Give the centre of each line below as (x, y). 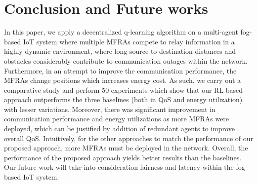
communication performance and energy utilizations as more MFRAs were (117, 119)
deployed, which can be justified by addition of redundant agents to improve (119, 129)
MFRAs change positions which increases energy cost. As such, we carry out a (123, 80)
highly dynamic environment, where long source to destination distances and (120, 51)
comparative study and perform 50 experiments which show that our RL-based (124, 90)
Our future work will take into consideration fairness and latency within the (119, 167)
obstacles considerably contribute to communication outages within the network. (126, 60)
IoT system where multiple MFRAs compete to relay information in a (129, 41)
